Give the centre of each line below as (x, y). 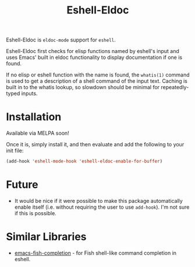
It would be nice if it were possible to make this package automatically (99, 201)
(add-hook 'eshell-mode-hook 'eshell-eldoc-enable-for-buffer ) (84, 161)
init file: (15, 151)
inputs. (29, 93)
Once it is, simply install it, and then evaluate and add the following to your (95, 145)
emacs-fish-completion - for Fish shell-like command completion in (95, 253)
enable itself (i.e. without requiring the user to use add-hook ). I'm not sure (102, 207)
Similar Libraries (46, 237)
